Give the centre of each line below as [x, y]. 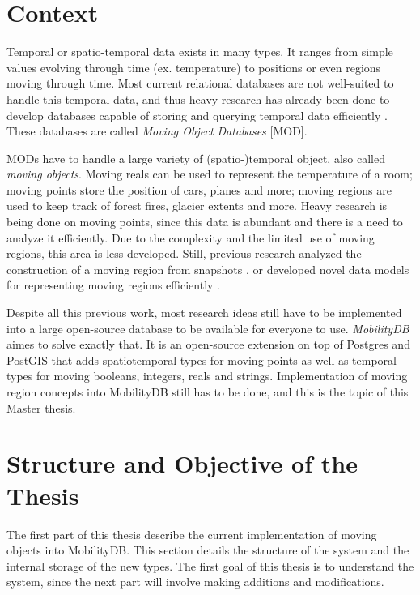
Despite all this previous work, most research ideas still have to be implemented [204, 312]
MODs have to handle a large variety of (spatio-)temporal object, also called [196, 158]
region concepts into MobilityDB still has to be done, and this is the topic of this [208, 392]
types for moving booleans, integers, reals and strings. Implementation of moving [207, 376]
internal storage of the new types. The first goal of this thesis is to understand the [210, 565]
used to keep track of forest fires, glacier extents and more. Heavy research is [197, 205]
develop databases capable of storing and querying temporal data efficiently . [197, 115]
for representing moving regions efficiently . [113, 285]
